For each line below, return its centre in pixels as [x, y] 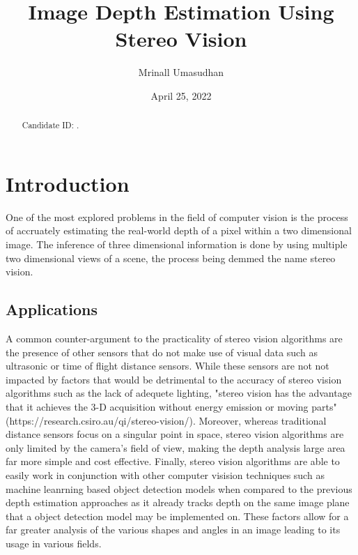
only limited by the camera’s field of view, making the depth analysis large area [176, 447]
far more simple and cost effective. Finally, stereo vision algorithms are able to [173, 461]
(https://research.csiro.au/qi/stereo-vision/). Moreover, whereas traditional [166, 420]
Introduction [68, 183]
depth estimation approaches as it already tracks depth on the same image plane [178, 502]
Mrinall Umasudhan [181, 72]
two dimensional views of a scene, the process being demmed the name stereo [171, 258]
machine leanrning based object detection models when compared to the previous [179, 488]
